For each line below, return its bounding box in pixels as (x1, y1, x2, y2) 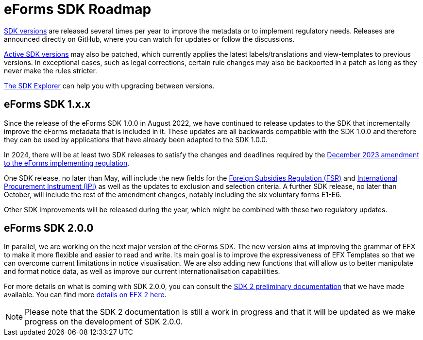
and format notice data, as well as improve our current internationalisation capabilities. (4, 267, 280, 276)
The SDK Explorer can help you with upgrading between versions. (4, 81, 215, 90)
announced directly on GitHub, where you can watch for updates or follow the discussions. (4, 34, 295, 43)
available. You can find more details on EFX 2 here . (4, 290, 167, 299)
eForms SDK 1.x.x (4, 98, 91, 111)
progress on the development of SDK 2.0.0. (25, 317, 183, 327)
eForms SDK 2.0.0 (4, 222, 94, 235)
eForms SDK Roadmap (4, 1, 152, 17)
